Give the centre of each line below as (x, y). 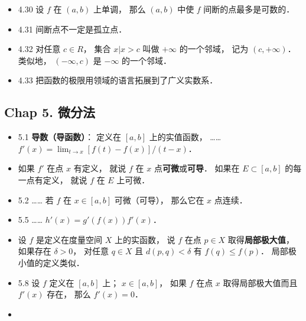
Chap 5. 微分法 (50, 112)
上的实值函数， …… (185, 137)
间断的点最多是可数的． (249, 9)
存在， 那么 (69, 294)
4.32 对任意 (39, 49)
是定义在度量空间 (69, 239)
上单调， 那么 (120, 9)
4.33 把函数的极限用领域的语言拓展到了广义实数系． (118, 80)
